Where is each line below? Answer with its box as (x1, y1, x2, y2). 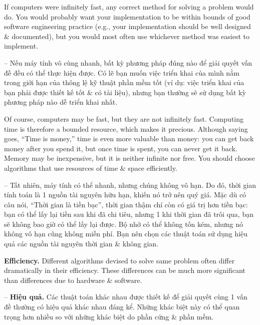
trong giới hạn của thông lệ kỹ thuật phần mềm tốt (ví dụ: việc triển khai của (4, 77, 244, 88)
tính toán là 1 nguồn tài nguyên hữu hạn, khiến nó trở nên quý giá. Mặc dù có (4, 189, 246, 200)
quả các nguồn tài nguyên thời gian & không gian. (4, 238, 159, 249)
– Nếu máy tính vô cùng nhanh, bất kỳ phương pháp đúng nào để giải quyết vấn (4, 57, 252, 68)
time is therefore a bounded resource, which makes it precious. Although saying (4, 123, 248, 134)
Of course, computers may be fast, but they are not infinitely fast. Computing (4, 113, 244, 124)
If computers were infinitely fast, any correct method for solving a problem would (4, 2, 254, 12)
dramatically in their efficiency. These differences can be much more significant (4, 265, 245, 275)
